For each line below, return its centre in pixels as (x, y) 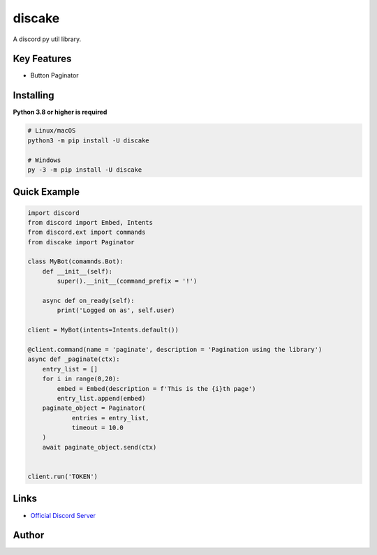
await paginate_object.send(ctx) (99, 447)
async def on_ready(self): (89, 301)
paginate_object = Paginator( (94, 408)
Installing (34, 95)
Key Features (42, 59)
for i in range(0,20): (81, 379)
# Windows (44, 160)
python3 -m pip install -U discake (88, 140)
